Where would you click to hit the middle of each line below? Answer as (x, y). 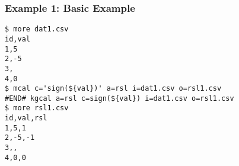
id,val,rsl (26, 118)
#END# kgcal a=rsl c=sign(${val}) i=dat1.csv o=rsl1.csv (120, 98)
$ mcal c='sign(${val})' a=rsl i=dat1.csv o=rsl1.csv (113, 89)
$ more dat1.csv (37, 29)
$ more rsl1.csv (37, 108)
